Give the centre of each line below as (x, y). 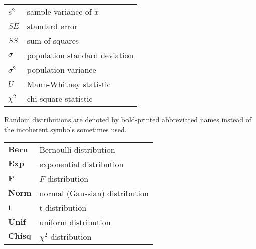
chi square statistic (60, 98)
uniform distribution (75, 222)
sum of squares (53, 40)
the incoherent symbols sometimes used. (66, 129)
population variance (61, 69)
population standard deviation (80, 55)
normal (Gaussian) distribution (94, 193)
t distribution (63, 208)
